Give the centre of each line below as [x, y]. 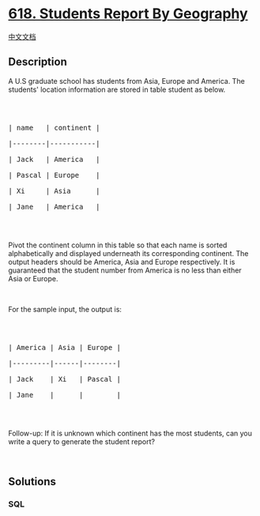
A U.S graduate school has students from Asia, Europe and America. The [126, 81]
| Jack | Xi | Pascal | [64, 379]
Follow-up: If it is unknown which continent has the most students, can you [130, 433]
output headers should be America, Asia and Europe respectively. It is [122, 262]
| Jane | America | [54, 207]
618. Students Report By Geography [128, 14]
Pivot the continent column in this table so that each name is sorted [118, 245]
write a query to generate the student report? [82, 441]
